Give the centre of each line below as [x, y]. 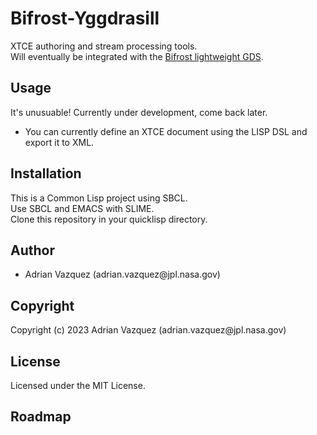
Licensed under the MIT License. [78, 385]
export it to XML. [59, 142]
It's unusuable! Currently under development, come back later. [139, 112]
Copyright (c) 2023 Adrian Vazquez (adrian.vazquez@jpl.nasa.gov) [148, 330]
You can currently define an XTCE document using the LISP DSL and [166, 131]
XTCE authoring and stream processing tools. [104, 46]
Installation [46, 173]
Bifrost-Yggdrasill [85, 18]
